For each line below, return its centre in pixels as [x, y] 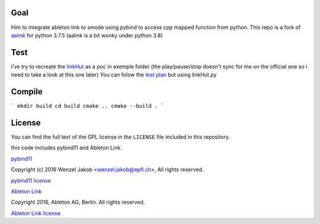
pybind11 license [31, 180]
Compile [27, 92]
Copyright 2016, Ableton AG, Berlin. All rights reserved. [78, 202]
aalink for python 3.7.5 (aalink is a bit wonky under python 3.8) [87, 35]
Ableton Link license [36, 213]
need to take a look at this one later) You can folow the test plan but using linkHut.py [114, 75]
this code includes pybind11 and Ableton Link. [67, 148]
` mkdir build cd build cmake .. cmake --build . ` [88, 106]
